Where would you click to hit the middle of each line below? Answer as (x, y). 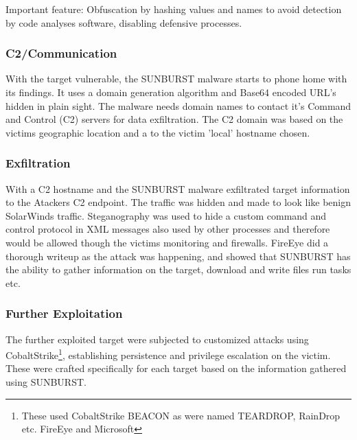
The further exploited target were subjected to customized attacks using (157, 339)
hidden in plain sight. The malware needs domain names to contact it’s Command (178, 105)
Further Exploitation (64, 313)
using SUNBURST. (46, 382)
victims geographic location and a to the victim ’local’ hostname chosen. (158, 132)
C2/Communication (61, 53)
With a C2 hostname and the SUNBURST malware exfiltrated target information (178, 188)
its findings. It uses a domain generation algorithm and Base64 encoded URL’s (171, 92)
